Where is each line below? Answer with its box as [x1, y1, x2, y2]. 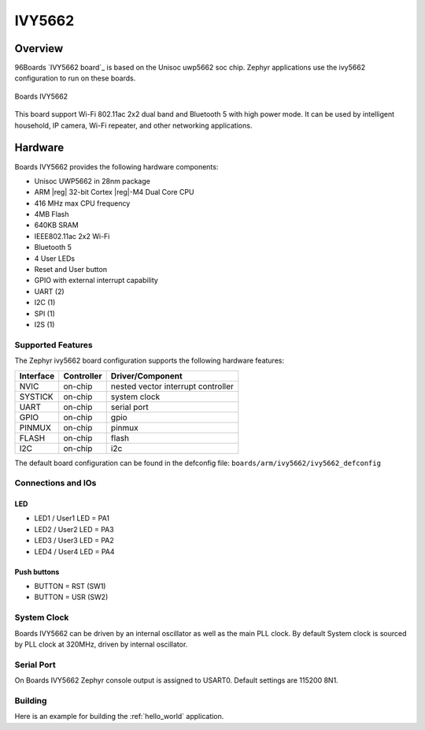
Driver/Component [110, 371, 183, 382]
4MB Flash [34, 210, 69, 219]
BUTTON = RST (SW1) [34, 582, 106, 591]
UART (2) [34, 286, 65, 296]
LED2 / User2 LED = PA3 [34, 524, 114, 534]
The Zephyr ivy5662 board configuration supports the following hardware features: [14, 356, 285, 366]
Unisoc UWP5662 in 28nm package [34, 176, 151, 185]
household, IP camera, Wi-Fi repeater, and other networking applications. [14, 121, 253, 130]
